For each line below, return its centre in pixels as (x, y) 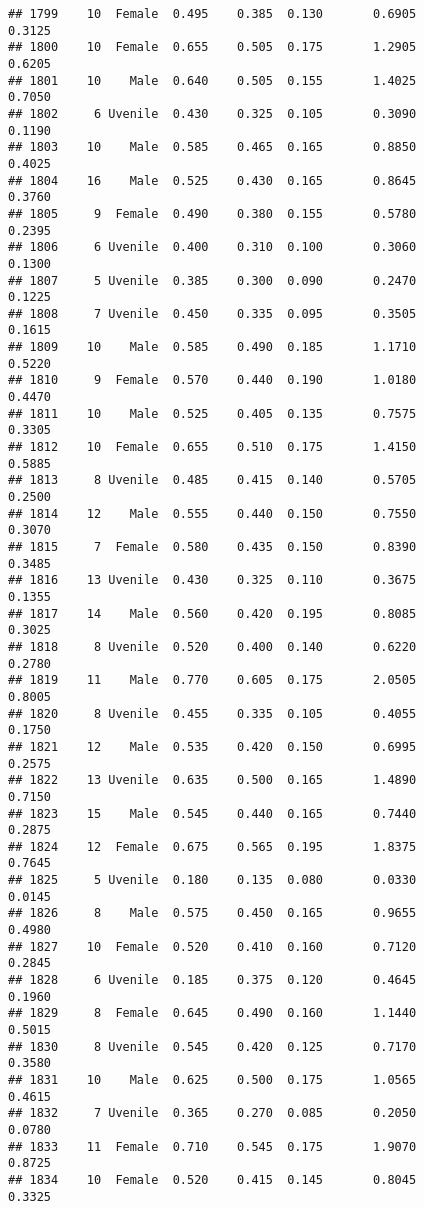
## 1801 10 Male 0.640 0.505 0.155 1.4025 (212, 80)
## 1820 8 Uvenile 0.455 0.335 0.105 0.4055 (212, 713)
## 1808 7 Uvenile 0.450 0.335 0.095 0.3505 (212, 313)
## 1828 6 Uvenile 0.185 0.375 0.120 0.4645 (212, 980)
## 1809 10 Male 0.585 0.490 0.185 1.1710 (212, 347)
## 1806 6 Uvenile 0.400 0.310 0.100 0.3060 (212, 247)
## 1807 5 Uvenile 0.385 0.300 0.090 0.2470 (212, 280)
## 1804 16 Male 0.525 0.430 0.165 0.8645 (212, 180)
